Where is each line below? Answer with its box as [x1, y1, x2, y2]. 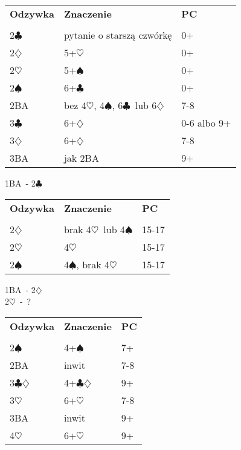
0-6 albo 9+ [181, 116, 231, 130]
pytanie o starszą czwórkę [63, 28, 172, 42]
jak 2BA [63, 151, 99, 165]
